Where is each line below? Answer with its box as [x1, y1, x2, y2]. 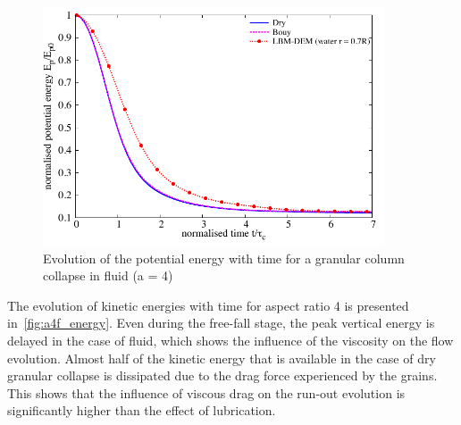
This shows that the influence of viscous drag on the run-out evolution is [7, 383, 406, 402]
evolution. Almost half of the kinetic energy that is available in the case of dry [7, 348, 436, 367]
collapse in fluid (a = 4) [43, 266, 173, 285]
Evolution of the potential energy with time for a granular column [43, 248, 405, 267]
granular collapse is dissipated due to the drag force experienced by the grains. [7, 366, 438, 385]
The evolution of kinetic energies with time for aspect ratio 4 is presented [7, 296, 409, 314]
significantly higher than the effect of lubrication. [7, 401, 276, 420]
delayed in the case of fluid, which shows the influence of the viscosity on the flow [7, 331, 454, 350]
